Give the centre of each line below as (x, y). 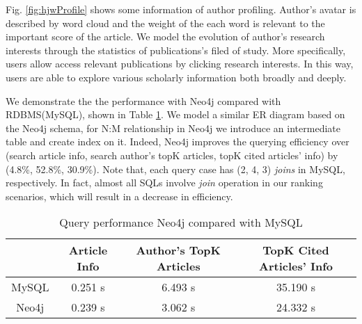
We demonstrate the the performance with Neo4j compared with (143, 100)
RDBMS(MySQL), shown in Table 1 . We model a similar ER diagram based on (175, 114)
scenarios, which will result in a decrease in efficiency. (119, 196)
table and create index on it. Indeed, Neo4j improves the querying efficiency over (178, 141)
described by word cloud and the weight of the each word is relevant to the (165, 23)
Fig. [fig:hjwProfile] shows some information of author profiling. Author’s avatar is (181, 9)
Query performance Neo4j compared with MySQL (181, 222)
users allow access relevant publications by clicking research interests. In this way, (180, 64)
